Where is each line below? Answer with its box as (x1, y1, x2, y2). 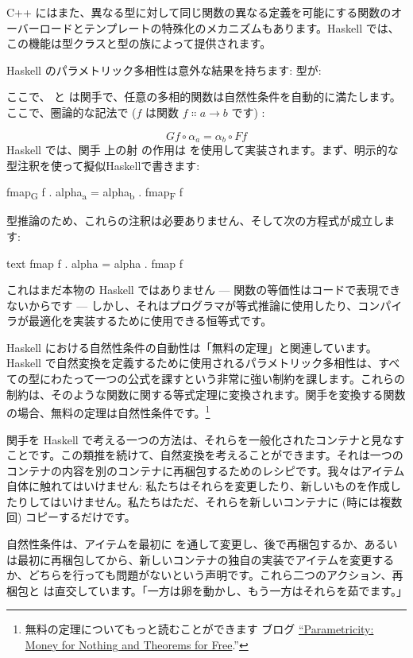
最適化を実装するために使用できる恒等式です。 (28, 312, 272, 329)
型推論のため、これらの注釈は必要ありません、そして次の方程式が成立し (6, 212, 384, 229)
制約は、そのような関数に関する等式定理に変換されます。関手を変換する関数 (6, 385, 406, 402)
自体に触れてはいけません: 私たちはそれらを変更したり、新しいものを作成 (6, 478, 390, 494)
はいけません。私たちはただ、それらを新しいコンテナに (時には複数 (50, 493, 403, 509)
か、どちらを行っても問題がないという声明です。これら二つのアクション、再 (6, 567, 403, 583)
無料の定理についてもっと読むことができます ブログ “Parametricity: (25, 621, 374, 637)
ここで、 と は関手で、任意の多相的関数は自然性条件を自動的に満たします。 (6, 88, 401, 105)
